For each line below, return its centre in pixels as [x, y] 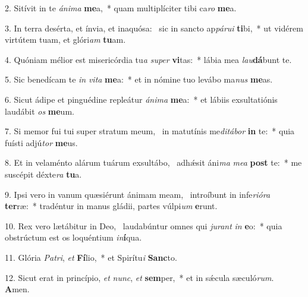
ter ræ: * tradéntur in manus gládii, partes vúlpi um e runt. [111, 206]
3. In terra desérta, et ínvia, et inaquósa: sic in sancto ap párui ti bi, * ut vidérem [154, 28]
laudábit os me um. [40, 111]
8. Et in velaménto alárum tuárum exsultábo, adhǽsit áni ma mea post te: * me [153, 162]
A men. [17, 289]
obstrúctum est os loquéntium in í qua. [73, 237]
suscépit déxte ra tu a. [43, 174]
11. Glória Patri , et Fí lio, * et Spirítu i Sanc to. [91, 257]
